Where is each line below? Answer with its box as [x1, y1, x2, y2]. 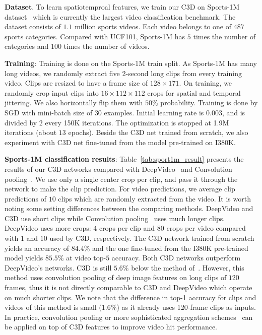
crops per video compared [166, 223, 246, 233]
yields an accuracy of [5, 242, 70, 253]
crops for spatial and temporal [147, 87, 241, 98]
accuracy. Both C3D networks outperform [111, 252, 241, 263]
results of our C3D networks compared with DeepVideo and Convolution [5, 163, 232, 174]
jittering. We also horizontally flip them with [5, 97, 143, 108]
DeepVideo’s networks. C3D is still [5, 262, 112, 273]
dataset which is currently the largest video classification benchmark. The [5, 11, 236, 22]
